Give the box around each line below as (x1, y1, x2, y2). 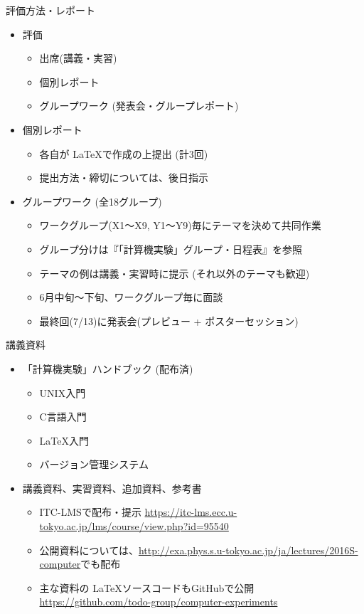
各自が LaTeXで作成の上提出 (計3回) (39, 146, 208, 161)
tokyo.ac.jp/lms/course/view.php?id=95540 (39, 519, 229, 534)
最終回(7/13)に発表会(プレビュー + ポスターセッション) (39, 313, 299, 328)
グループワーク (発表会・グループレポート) (39, 98, 239, 113)
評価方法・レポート (6, 3, 95, 17)
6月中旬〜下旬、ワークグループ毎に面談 (39, 290, 223, 305)
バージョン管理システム (39, 457, 149, 472)
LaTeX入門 (39, 433, 90, 448)
